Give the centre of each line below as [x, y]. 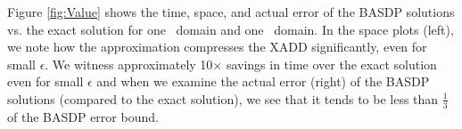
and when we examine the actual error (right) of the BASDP [263, 81]
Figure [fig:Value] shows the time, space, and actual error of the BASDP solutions [231, 12]
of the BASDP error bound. [83, 116]
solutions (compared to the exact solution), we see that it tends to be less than [223, 98]
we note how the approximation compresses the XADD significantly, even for [217, 47]
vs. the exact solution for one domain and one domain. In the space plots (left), [231, 29]
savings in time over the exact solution [331, 64]
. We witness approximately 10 [129, 64]
